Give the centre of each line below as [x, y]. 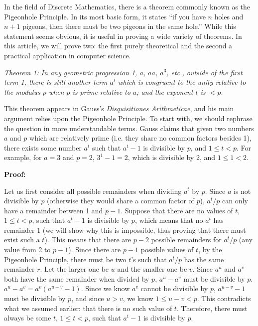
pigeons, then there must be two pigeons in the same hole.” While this [129, 26]
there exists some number [43, 147]
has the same [204, 259]
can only [235, 201]
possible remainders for [186, 240]
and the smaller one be [152, 269]
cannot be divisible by [174, 288]
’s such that [149, 259]
